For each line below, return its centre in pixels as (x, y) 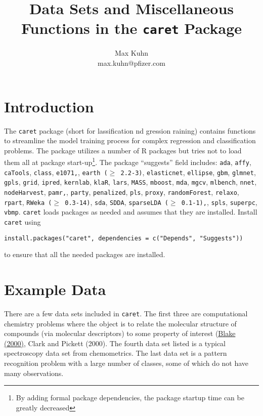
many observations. (34, 373)
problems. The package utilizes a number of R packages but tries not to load (123, 150)
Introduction (49, 106)
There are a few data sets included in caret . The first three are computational (126, 314)
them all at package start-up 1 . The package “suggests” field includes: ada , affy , (128, 161)
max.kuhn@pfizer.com (131, 63)
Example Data (55, 289)
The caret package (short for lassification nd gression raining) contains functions (130, 130)
